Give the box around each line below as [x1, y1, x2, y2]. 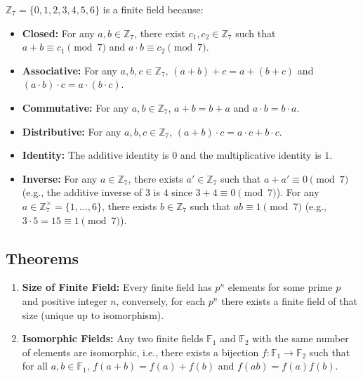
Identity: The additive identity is [22, 148, 169, 162]
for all [22, 358, 48, 373]
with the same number [252, 331, 349, 346]
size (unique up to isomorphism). [22, 307, 164, 322]
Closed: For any [22, 25, 95, 40]
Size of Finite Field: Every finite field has [22, 280, 212, 294]
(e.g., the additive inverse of [22, 185, 143, 200]
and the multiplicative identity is [180, 148, 322, 162]
